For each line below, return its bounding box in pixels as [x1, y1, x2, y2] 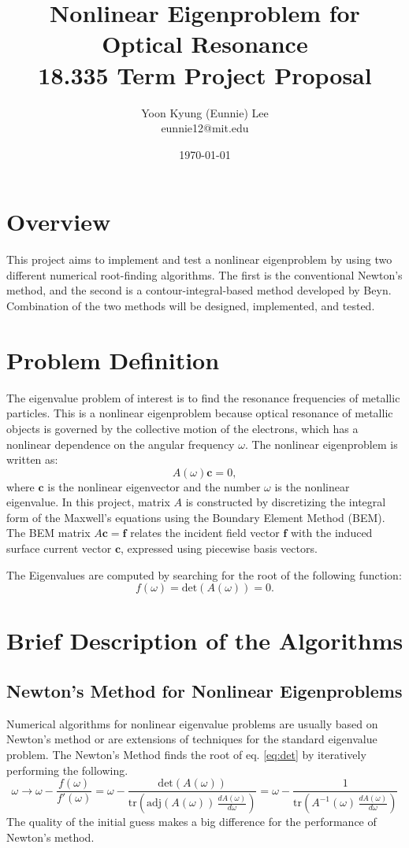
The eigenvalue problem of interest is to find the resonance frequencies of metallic [6, 389, 400, 405]
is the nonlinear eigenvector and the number [47, 478, 261, 494]
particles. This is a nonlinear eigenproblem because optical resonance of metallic [6, 405, 393, 421]
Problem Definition [6, 343, 220, 376]
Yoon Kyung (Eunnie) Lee [141, 104, 269, 120]
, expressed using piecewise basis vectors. [121, 540, 318, 557]
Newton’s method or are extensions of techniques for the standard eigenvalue [6, 731, 377, 747]
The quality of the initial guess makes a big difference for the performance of [6, 813, 377, 830]
